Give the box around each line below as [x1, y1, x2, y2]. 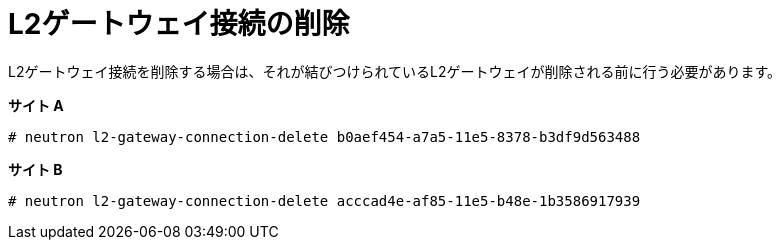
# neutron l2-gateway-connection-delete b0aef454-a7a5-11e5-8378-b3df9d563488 [8, 128, 641, 145]
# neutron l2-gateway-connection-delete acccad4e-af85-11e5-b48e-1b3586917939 [8, 192, 641, 209]
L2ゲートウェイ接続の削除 [8, 7, 350, 41]
